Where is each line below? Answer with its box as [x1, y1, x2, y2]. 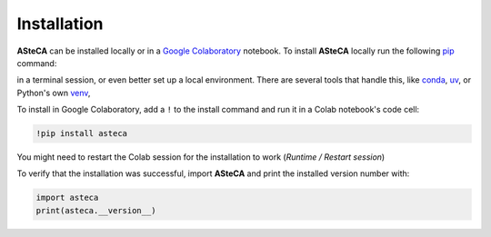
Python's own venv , [16, 87, 91, 98]
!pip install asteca [35, 128, 127, 139]
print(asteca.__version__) [35, 205, 156, 215]
